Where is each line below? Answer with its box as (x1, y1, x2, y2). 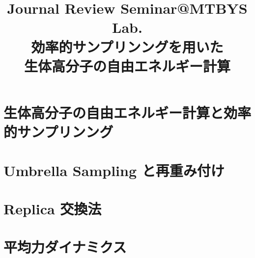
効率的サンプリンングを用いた (31, 36, 224, 56)
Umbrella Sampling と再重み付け (3, 160, 225, 180)
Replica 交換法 (3, 198, 102, 218)
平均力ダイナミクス (3, 237, 127, 257)
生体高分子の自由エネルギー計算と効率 (3, 102, 252, 122)
